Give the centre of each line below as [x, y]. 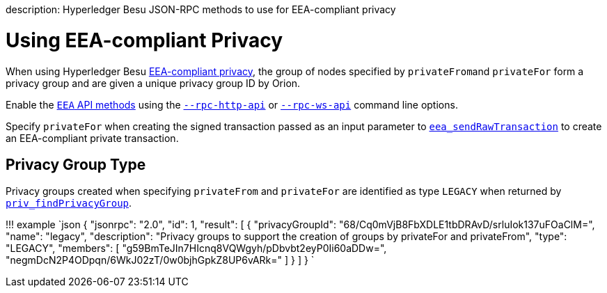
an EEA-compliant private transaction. [92, 138]
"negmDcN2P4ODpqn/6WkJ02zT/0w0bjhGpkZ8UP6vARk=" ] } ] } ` [160, 260]
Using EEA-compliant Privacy [144, 40]
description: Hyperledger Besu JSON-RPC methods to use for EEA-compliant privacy [201, 9]
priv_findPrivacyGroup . [69, 203]
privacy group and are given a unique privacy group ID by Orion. [153, 83]
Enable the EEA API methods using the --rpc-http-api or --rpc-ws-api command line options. [232, 104]
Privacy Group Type [76, 164]
